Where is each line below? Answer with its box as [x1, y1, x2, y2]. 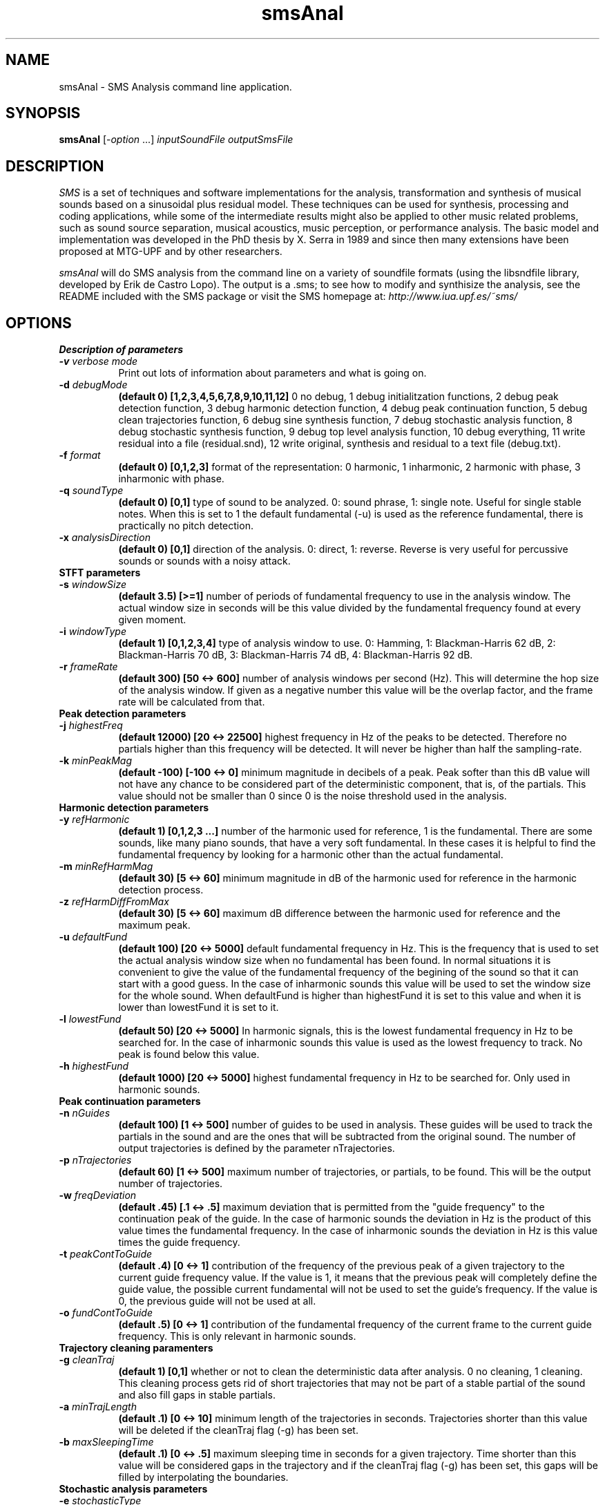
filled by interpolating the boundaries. [118, 1471, 289, 1484]
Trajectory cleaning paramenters [59, 1342, 213, 1354]
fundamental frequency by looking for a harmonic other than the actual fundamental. [118, 849, 503, 861]
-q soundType [59, 484, 124, 497]
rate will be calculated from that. [118, 696, 265, 708]
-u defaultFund [59, 931, 128, 943]
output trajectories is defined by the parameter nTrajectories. [118, 1142, 395, 1155]
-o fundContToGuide [59, 1307, 153, 1319]
